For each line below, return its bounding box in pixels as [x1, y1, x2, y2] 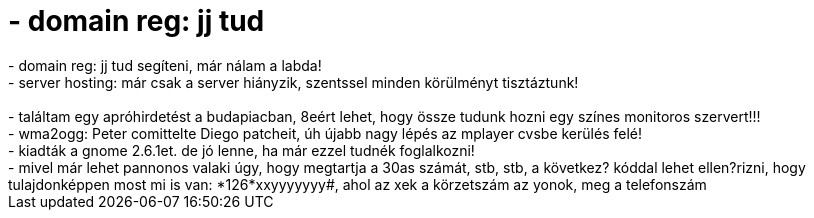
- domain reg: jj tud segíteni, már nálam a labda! [8, 56, 322, 74]
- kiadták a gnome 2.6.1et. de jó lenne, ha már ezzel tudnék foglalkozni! [8, 141, 475, 159]
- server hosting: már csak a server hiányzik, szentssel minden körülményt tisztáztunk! [8, 73, 579, 91]
